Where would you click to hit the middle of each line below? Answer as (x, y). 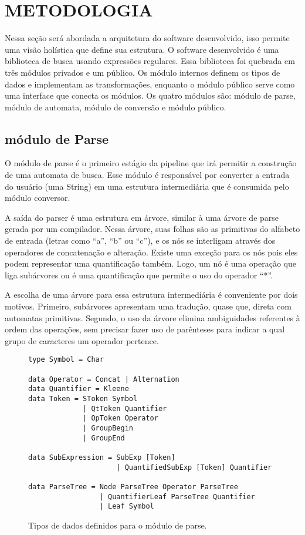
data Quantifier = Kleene (79, 389)
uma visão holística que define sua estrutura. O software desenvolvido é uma (142, 49)
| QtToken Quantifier (125, 408)
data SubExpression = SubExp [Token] (102, 457)
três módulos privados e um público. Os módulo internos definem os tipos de (143, 72)
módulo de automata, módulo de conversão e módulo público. (116, 107)
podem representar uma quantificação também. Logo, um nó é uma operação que (151, 263)
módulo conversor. (38, 198)
